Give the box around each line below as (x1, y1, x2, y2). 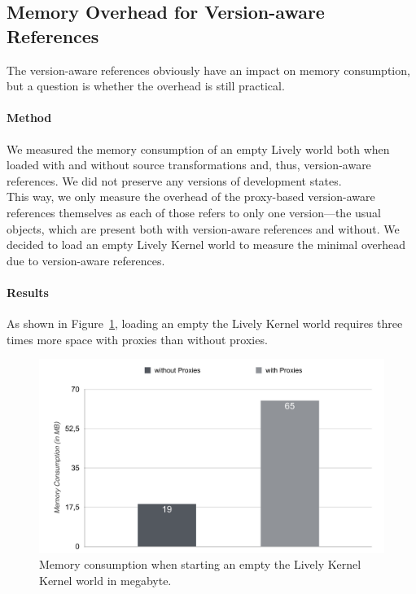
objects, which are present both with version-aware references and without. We (7, 220, 400, 237)
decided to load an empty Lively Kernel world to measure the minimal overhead (7, 236, 406, 253)
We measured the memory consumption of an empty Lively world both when (7, 140, 390, 157)
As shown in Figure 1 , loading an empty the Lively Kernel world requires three (7, 315, 403, 332)
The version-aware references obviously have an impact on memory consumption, (7, 61, 410, 78)
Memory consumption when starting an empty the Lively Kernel (39, 556, 361, 573)
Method (7, 109, 52, 126)
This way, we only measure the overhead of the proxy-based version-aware (7, 188, 375, 205)
